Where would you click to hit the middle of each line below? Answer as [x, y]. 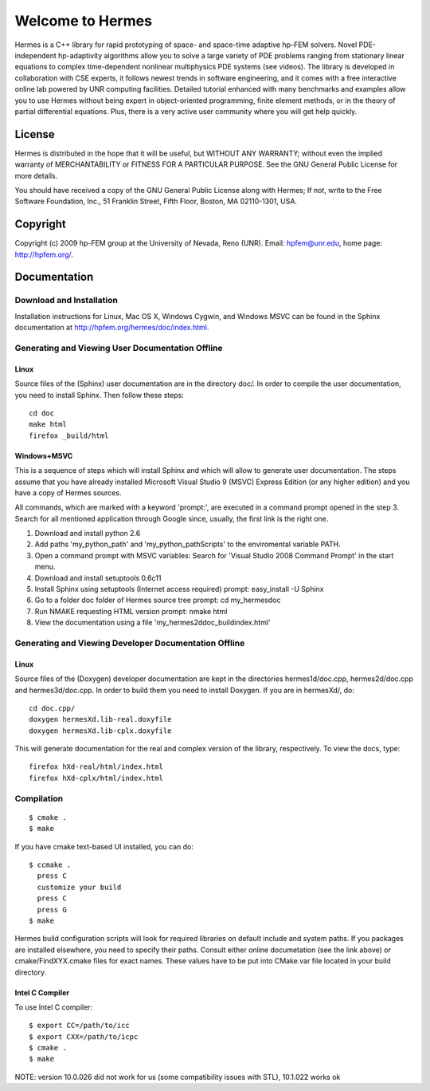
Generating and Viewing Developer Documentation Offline [130, 643]
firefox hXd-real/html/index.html [96, 767]
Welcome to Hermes [84, 21]
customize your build [79, 887]
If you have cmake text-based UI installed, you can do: [104, 846]
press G [52, 910]
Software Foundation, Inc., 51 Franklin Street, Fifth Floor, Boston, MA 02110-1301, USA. [156, 201]
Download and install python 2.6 [88, 534]
